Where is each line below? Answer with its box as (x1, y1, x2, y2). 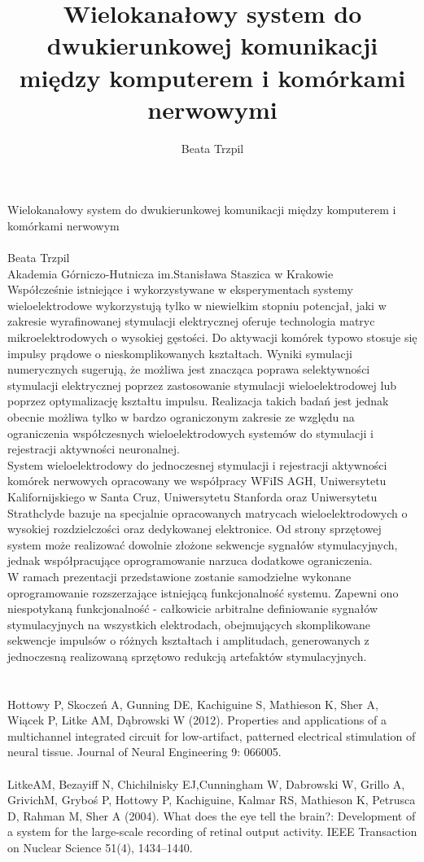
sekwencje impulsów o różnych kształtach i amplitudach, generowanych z (7, 632, 369, 649)
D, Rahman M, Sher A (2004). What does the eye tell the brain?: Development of (7, 807, 416, 824)
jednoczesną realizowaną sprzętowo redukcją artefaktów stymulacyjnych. (7, 647, 367, 664)
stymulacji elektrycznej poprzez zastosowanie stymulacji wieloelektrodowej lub (7, 376, 396, 393)
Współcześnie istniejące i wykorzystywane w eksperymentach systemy (7, 281, 353, 298)
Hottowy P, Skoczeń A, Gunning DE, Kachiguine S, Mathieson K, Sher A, (7, 695, 378, 712)
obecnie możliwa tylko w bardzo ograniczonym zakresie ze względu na (7, 409, 355, 425)
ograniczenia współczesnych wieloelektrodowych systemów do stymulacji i (7, 424, 374, 441)
